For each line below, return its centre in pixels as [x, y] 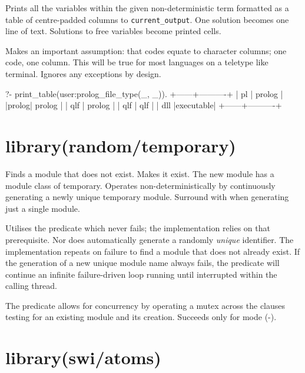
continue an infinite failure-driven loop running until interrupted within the [141, 274]
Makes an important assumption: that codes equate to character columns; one [146, 50]
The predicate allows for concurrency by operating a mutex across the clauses [145, 305]
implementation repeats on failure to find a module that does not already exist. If [153, 251]
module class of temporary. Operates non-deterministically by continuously [140, 185]
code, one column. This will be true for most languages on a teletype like [137, 62]
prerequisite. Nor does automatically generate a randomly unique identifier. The [150, 239]
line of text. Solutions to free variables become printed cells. [113, 31]
